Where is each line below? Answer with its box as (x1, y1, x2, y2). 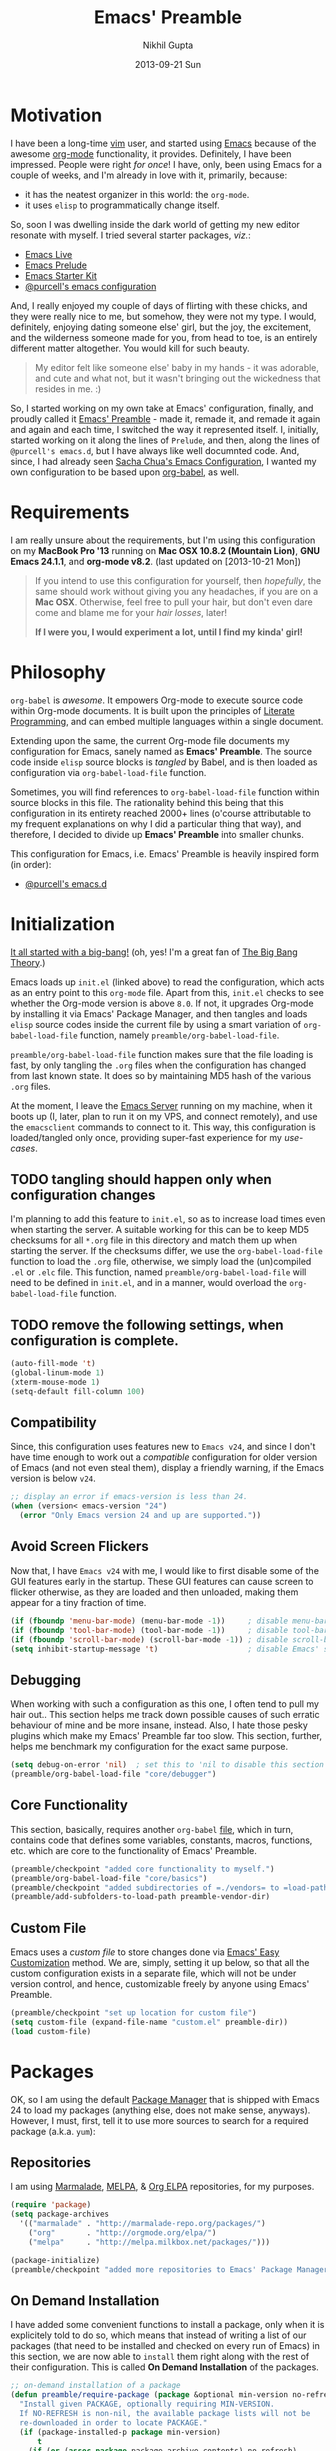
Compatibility (10, 1414, 97, 1431)
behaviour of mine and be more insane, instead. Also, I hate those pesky (10, 1719, 308, 1731)
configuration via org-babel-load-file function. (10, 766, 207, 778)
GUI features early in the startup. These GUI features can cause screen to (10, 1575, 314, 1587)
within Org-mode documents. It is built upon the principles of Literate (10, 704, 295, 716)
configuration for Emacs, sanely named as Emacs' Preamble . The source (10, 745, 313, 757)
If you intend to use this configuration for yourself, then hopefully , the (34, 574, 322, 586)
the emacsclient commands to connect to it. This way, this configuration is (10, 1121, 317, 1133)
